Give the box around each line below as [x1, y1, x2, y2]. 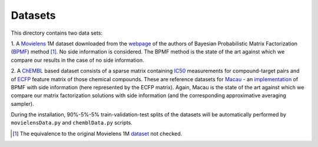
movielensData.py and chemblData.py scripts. [11, 119, 132, 126]
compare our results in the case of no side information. [11, 56, 144, 64]
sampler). [11, 100, 35, 107]
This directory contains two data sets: [11, 29, 103, 36]
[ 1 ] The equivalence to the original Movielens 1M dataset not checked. [12, 130, 183, 137]
